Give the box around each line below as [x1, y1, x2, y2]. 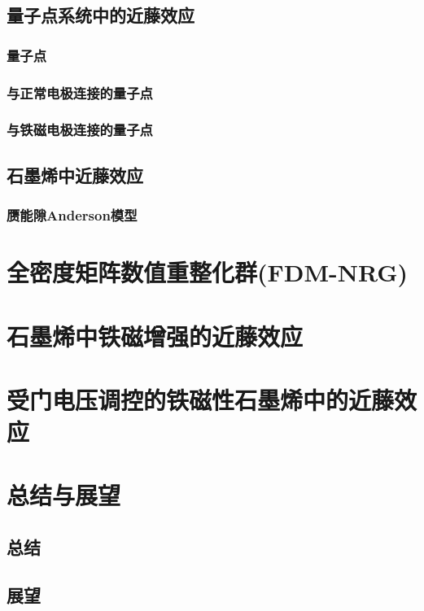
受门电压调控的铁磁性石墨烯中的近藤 [7, 382, 395, 416]
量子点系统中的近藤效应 [7, 2, 195, 28]
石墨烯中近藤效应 [7, 162, 143, 187]
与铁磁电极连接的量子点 [7, 120, 153, 140]
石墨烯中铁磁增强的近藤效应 [7, 319, 304, 352]
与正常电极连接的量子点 [7, 82, 153, 103]
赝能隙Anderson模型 [7, 205, 138, 225]
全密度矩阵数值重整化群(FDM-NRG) [7, 255, 409, 289]
